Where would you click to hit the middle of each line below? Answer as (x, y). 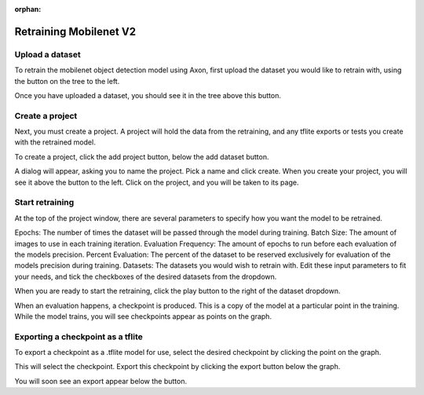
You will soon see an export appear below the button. (101, 381)
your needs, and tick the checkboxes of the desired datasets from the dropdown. (146, 276)
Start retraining (44, 203)
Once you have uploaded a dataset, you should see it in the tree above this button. (148, 95)
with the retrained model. (55, 142)
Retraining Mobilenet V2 (75, 31)
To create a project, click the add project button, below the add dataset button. (142, 156)
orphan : (28, 9)
